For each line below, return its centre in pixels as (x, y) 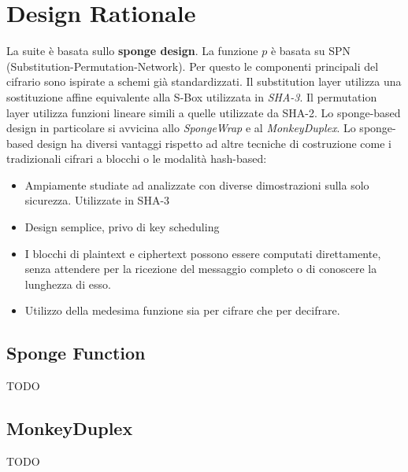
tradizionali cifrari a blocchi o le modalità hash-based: (137, 159)
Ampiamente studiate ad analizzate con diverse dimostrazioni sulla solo (197, 184)
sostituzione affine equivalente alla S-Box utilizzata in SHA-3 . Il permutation (192, 96)
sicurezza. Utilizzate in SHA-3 (97, 200)
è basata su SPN (311, 51)
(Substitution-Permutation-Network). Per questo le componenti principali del (193, 66)
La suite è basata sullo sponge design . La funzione (132, 51)
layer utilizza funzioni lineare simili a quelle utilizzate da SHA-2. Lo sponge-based (204, 112)
